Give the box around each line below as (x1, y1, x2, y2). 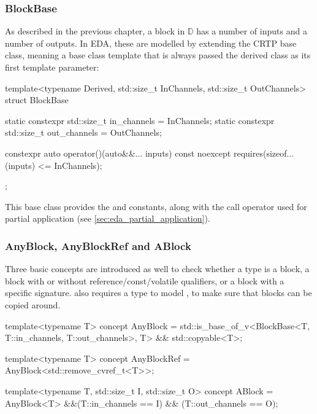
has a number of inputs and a (196, 25, 307, 37)
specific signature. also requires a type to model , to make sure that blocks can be (5, 286, 312, 299)
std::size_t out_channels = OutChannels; (5, 126, 162, 139)
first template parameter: (5, 61, 99, 73)
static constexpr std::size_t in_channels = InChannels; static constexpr (5, 114, 275, 127)
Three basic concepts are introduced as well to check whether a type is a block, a (5, 262, 310, 275)
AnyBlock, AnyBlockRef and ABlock (5, 238, 191, 253)
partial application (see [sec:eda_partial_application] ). (5, 212, 210, 225)
